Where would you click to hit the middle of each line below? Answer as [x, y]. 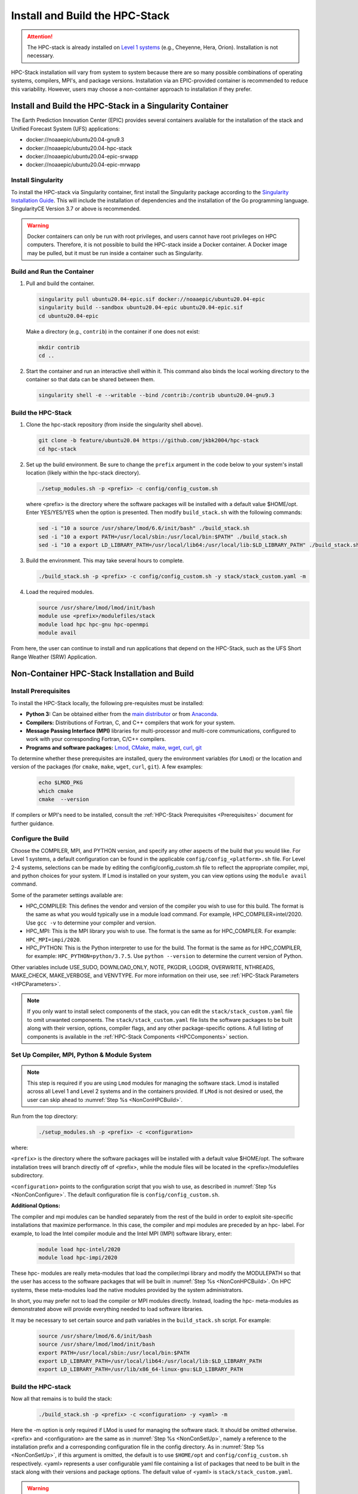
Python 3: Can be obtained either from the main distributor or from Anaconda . [122, 714]
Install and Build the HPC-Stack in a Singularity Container [120, 106]
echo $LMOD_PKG [61, 783]
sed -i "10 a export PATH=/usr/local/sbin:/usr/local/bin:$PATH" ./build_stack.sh [163, 537]
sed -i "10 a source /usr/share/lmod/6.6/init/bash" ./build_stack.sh [144, 528]
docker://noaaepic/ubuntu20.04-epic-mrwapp [83, 165]
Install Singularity [37, 180]
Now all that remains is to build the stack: [62, 1399]
